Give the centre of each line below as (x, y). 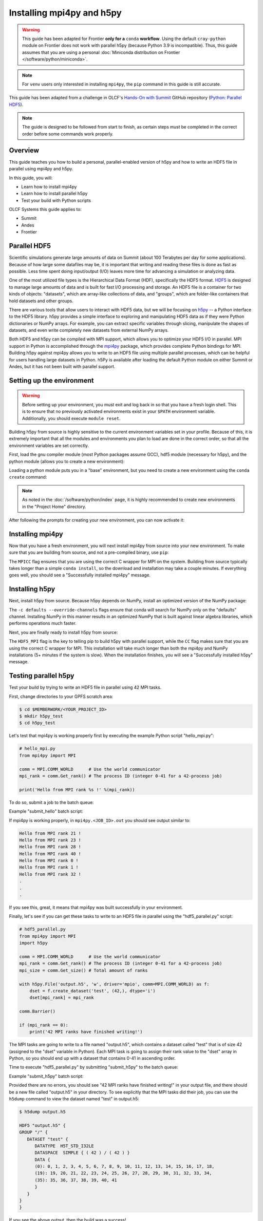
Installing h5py (32, 589)
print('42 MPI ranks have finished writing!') (86, 1032)
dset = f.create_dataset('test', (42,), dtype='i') (93, 991)
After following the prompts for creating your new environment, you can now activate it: (97, 520)
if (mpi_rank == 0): (44, 1025)
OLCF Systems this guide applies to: (45, 210)
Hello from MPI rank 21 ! (50, 833)
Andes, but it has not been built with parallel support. (62, 367)
